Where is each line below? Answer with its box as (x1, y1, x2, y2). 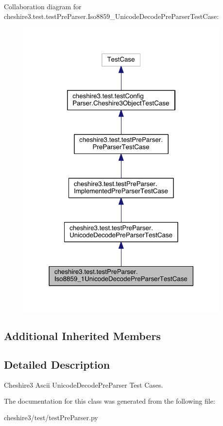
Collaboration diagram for (4, 1, 82, 11)
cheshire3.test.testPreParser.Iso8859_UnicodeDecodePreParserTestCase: (4, 11, 219, 21)
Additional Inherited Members (4, 328, 161, 343)
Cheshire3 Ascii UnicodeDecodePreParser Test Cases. (4, 379, 163, 390)
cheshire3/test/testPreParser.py (4, 412, 98, 423)
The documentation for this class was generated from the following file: (4, 396, 215, 406)
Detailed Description (4, 357, 110, 372)
